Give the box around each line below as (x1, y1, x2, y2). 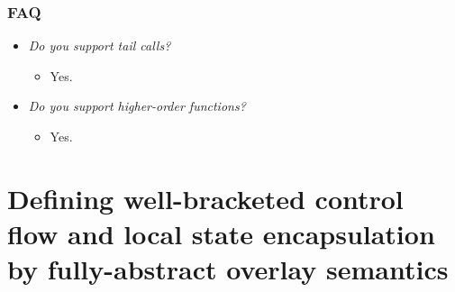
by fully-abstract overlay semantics (7, 251, 449, 287)
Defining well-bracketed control (7, 179, 404, 216)
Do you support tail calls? (28, 36, 171, 55)
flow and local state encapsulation (7, 214, 435, 251)
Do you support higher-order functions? (28, 96, 246, 115)
